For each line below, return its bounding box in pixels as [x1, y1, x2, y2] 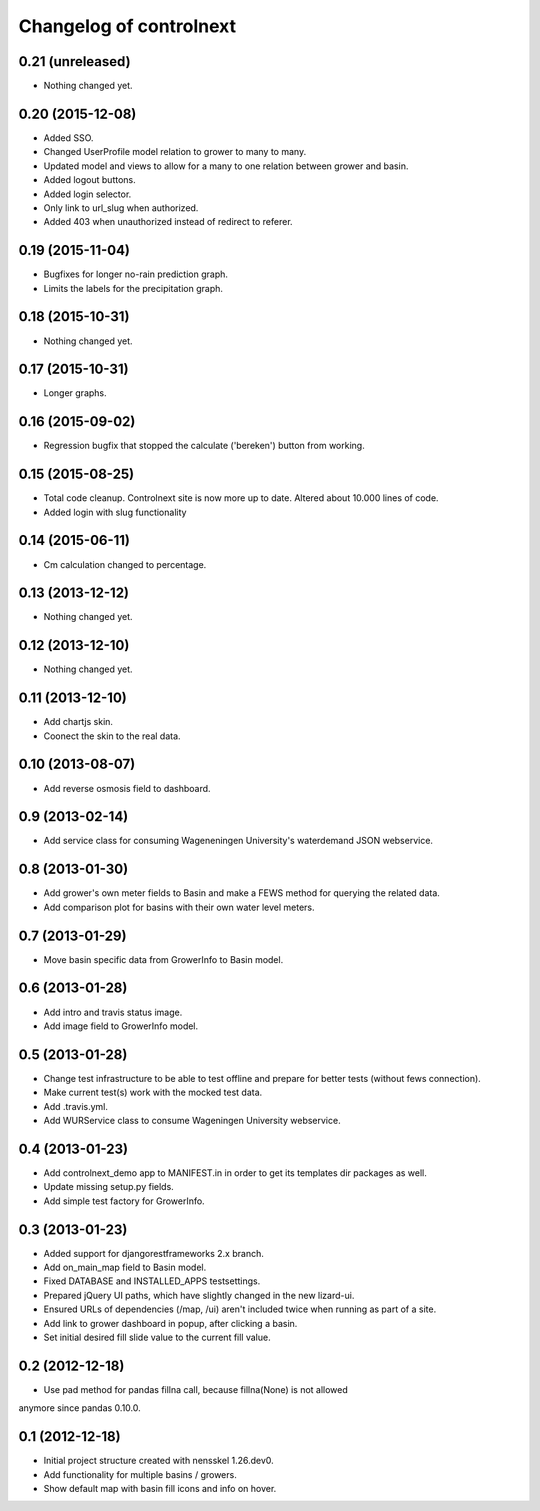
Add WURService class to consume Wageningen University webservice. [43, 1115, 341, 1127]
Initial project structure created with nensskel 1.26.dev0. [43, 1455, 274, 1467]
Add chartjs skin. [43, 716, 114, 728]
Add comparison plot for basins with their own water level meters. [43, 901, 315, 913]
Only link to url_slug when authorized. [43, 201, 199, 214]
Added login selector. [43, 188, 132, 200]
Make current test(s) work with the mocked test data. [43, 1086, 263, 1099]
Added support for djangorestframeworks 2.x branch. [43, 1247, 264, 1259]
